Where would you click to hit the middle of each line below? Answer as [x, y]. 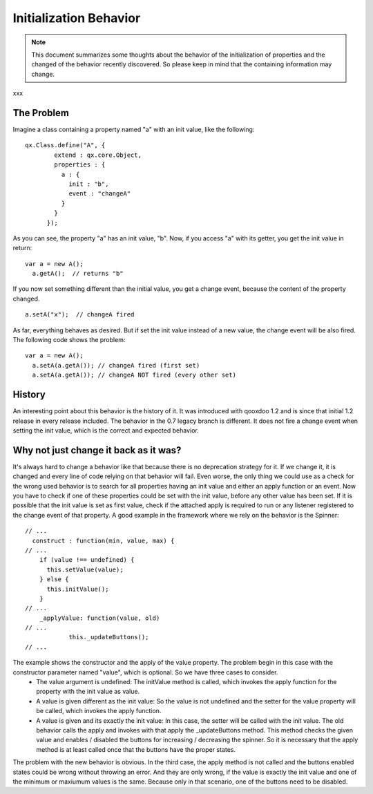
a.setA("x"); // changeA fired [80, 315]
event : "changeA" [100, 194]
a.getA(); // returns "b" [78, 274]
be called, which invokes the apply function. [99, 711]
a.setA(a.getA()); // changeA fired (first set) [116, 365]
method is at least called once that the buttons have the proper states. [136, 749]
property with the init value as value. [88, 692]
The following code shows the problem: [69, 340]
